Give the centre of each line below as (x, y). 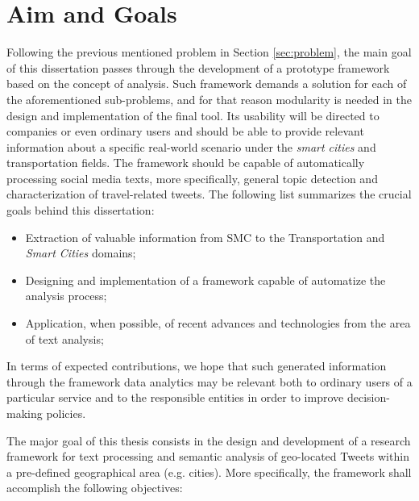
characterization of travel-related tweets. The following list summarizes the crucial (209, 194)
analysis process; (66, 296)
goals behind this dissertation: (81, 210)
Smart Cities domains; (81, 253)
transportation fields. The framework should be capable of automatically (186, 163)
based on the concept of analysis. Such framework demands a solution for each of (207, 83)
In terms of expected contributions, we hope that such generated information (197, 366)
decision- (368, 397)
